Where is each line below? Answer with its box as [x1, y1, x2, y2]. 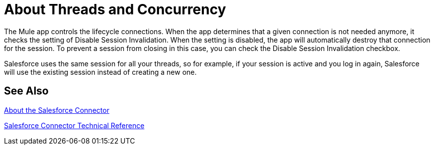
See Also [4, 85, 49, 98]
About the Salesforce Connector [4, 105, 109, 114]
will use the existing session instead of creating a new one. [4, 67, 197, 76]
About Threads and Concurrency [4, 1, 226, 18]
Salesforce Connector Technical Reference [4, 121, 145, 130]
